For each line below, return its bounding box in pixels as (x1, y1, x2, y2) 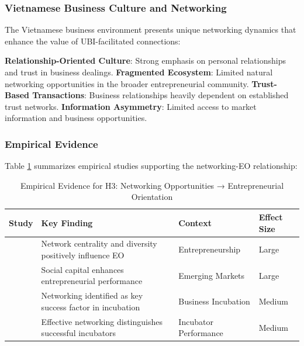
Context (178, 216, 212, 229)
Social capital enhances (41, 263, 124, 275)
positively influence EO (41, 249, 125, 261)
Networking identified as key (41, 289, 143, 302)
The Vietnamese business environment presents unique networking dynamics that (5, 23, 296, 36)
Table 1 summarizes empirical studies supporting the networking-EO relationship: (5, 160, 298, 172)
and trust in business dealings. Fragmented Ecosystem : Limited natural (5, 66, 273, 78)
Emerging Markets (178, 269, 245, 281)
